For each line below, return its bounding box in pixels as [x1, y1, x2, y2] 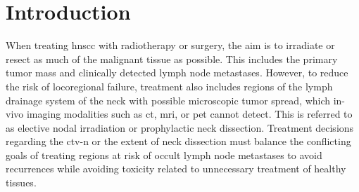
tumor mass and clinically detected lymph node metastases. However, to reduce [6, 65, 348, 80]
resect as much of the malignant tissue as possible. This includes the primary [6, 51, 338, 66]
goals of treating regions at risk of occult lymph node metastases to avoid [6, 147, 322, 162]
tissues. [6, 175, 37, 190]
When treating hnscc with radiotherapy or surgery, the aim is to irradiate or [6, 38, 335, 53]
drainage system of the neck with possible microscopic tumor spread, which [6, 92, 331, 107]
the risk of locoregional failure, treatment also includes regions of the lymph [6, 78, 333, 93]
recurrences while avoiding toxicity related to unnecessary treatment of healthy [6, 161, 346, 176]
